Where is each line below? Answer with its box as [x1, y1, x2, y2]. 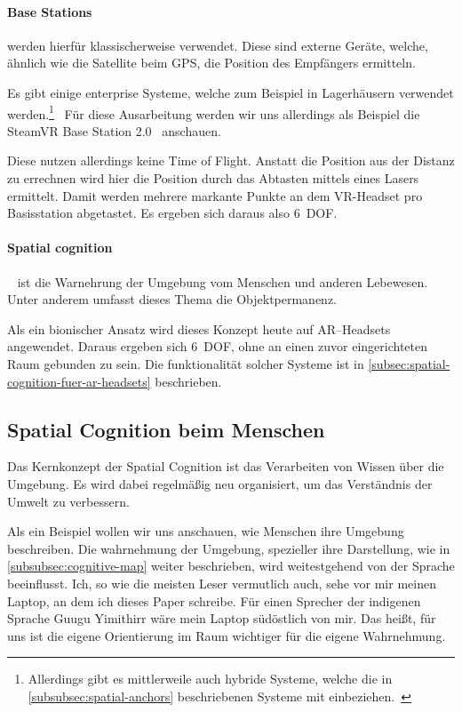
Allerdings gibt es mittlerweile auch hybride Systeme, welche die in [28, 669, 393, 688]
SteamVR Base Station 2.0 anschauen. [7, 121, 221, 140]
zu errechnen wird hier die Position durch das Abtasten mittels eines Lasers [7, 169, 419, 188]
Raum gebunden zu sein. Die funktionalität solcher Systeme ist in [7, 354, 364, 372]
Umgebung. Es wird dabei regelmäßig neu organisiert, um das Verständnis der [7, 474, 433, 492]
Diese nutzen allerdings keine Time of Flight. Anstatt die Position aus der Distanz [7, 151, 455, 170]
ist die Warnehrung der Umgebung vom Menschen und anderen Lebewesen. [17, 272, 428, 291]
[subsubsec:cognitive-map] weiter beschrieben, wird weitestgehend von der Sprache [7, 556, 455, 575]
